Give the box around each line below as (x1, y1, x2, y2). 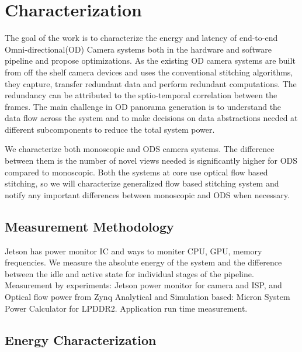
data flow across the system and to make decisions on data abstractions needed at (5, 112, 298, 124)
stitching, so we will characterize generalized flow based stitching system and (5, 177, 279, 189)
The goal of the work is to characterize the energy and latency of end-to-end (5, 32, 278, 44)
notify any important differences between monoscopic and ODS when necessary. (5, 188, 290, 201)
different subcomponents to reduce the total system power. (5, 123, 215, 135)
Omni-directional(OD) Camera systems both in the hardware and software (5, 43, 272, 55)
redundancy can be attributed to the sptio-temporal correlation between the (5, 89, 277, 101)
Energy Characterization (5, 330, 157, 348)
